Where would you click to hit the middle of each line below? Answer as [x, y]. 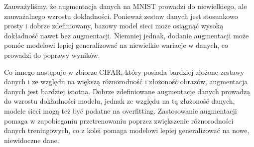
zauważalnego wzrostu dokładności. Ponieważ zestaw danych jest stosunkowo [121, 16]
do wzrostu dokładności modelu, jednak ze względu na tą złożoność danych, [120, 101]
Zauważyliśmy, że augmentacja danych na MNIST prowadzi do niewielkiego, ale [126, 6]
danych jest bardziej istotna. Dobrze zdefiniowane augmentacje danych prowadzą [127, 91]
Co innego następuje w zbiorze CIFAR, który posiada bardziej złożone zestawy [124, 72]
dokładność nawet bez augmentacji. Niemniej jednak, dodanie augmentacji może [127, 35]
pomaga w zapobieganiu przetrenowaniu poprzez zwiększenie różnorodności [119, 120]
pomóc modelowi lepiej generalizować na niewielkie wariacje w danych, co [116, 45]
